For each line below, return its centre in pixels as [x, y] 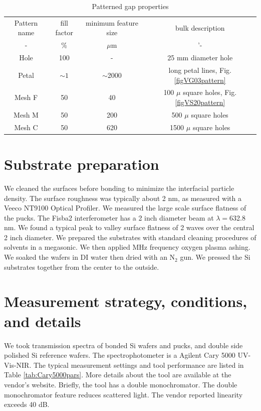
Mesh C [26, 127]
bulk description [200, 27]
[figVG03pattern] [200, 80]
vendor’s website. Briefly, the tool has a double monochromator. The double [121, 384]
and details [43, 321]
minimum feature [112, 22]
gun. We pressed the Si [215, 257]
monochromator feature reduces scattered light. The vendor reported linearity [123, 394]
